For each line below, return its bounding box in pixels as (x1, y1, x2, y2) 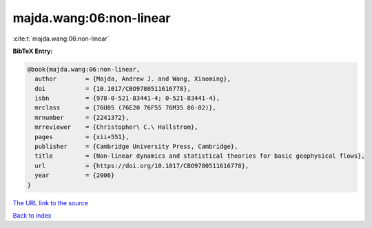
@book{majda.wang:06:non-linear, (27, 65, 141, 73)
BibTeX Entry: (12, 47, 53, 55)
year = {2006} (34, 172, 115, 179)
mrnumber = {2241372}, (34, 114, 130, 121)
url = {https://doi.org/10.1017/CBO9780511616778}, (34, 162, 249, 169)
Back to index (12, 211, 52, 220)
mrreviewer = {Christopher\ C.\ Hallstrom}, (34, 123, 198, 131)
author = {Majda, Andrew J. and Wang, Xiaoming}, (34, 75, 231, 83)
